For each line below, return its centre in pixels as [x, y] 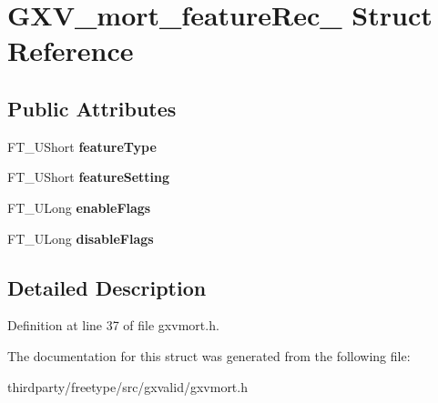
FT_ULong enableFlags [79, 207]
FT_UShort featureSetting [89, 177]
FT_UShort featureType [82, 146]
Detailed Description [107, 287]
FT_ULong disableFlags [81, 238]
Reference [71, 50]
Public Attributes [92, 108]
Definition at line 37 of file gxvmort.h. [113, 325]
